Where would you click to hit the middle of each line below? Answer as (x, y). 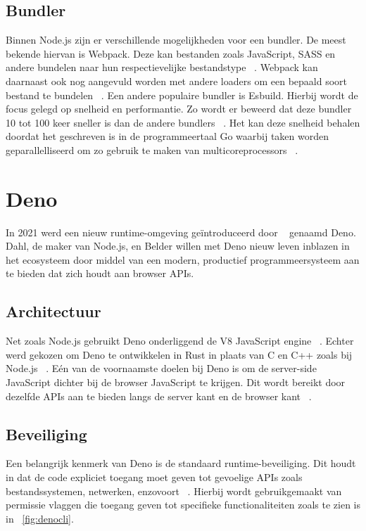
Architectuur (53, 311)
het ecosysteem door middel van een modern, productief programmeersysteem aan (183, 259)
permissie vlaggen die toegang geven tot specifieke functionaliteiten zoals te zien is (183, 505)
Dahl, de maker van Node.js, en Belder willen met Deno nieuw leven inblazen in (178, 246)
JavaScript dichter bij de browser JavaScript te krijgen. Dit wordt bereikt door (176, 382)
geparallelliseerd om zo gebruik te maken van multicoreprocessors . (152, 149)
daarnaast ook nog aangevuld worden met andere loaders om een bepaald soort (176, 81)
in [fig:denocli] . (40, 518)
